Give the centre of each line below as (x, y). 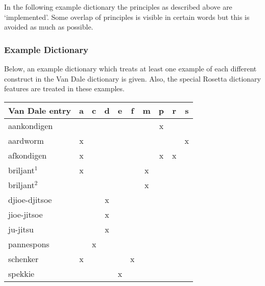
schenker (23, 258)
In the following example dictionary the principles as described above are (118, 7)
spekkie (21, 273)
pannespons (29, 244)
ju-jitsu (21, 229)
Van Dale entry (40, 110)
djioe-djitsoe (30, 199)
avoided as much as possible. (49, 27)
